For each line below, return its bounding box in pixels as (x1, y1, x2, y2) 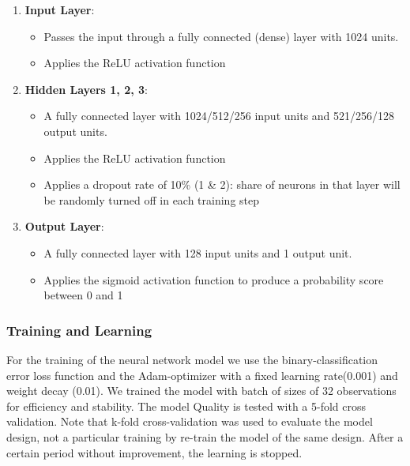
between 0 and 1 (43, 287, 123, 303)
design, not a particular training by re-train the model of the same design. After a (6, 428, 404, 445)
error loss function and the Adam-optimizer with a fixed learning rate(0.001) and (6, 366, 398, 383)
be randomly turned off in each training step (43, 191, 260, 208)
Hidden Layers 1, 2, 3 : (24, 81, 149, 97)
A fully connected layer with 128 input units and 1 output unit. (43, 244, 352, 261)
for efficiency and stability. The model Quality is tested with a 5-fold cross (6, 397, 367, 414)
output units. (43, 122, 107, 139)
